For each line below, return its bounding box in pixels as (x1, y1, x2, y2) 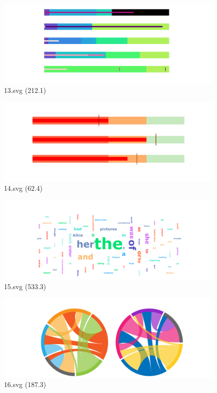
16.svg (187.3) (4, 379, 46, 390)
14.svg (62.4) (4, 183, 43, 193)
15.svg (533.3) (4, 281, 46, 291)
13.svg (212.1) (4, 85, 46, 95)
